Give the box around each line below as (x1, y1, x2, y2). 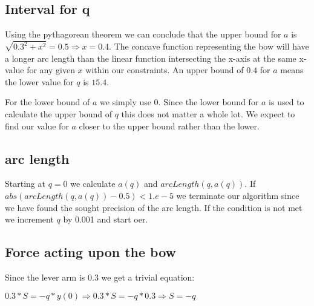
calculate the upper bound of (5, 108, 113, 120)
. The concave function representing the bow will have (109, 40, 309, 53)
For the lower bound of (5, 96, 90, 108)
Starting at (5, 177, 45, 190)
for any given (27, 63, 75, 76)
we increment (5, 213, 54, 226)
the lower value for (5, 75, 74, 88)
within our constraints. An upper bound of (85, 63, 244, 76)
